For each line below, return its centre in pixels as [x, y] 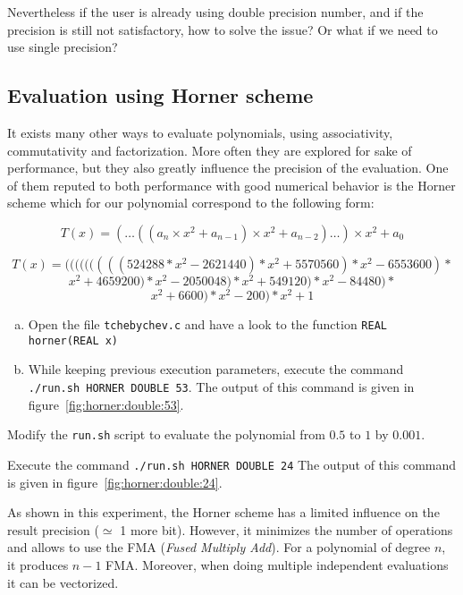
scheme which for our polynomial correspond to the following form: [191, 203]
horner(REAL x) [73, 340]
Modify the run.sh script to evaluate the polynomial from [166, 434]
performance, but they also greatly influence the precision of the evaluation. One [228, 168]
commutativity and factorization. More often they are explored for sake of [210, 150]
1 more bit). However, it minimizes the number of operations [286, 529]
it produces [38, 564]
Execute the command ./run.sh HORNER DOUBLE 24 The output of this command [232, 464]
